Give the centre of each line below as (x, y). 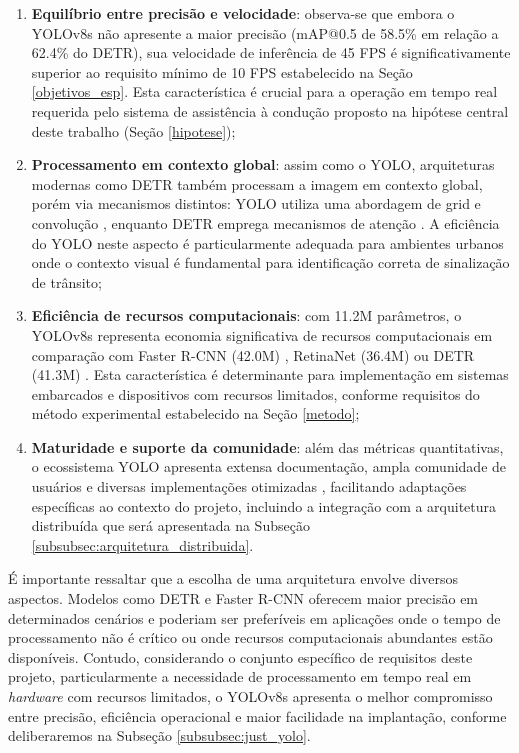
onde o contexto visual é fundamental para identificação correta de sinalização (270, 262)
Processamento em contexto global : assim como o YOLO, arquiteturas (263, 164)
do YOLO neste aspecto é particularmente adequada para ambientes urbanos (267, 242)
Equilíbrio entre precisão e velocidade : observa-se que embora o (243, 13)
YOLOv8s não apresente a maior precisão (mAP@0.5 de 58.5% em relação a (265, 32)
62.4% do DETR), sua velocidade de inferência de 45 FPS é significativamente (271, 52)
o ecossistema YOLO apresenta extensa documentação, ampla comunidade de (269, 466)
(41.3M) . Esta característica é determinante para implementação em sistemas (270, 374)
